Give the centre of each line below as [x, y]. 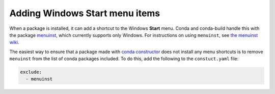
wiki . [14, 42]
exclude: [31, 72]
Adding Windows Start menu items [85, 13]
